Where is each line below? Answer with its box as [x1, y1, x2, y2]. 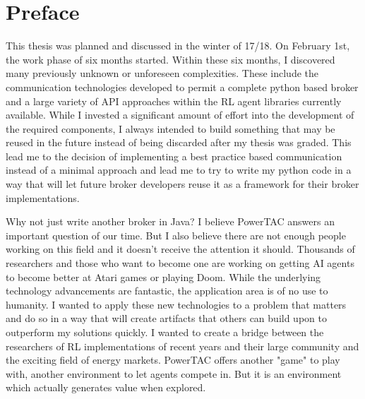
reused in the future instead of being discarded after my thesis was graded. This [6, 135, 352, 150]
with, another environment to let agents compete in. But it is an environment [6, 366, 342, 381]
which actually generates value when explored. [6, 380, 206, 395]
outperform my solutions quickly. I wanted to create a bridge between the [6, 325, 324, 339]
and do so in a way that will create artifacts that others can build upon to [6, 311, 327, 326]
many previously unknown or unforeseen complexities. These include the [6, 66, 318, 81]
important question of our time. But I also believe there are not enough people [6, 227, 346, 242]
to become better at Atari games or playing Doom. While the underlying [6, 269, 321, 284]
